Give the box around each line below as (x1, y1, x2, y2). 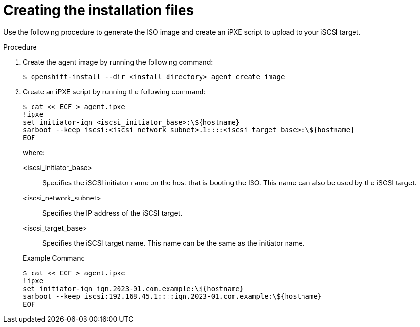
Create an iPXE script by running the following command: (23, 87, 206, 96)
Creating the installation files (3, 2, 194, 18)
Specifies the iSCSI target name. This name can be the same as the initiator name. (42, 238, 305, 247)
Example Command (23, 254, 85, 262)
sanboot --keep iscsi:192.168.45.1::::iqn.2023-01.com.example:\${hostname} (23, 292, 322, 300)
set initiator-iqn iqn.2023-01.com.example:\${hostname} (23, 284, 244, 292)
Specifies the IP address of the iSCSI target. (42, 208, 183, 217)
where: (23, 148, 45, 157)
